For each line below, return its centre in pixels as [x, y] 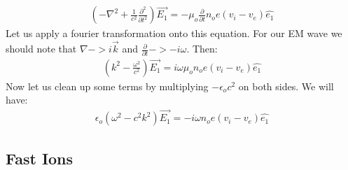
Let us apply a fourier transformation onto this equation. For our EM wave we [174, 33]
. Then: [202, 49]
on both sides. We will [286, 86]
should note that [41, 49]
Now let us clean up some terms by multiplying [107, 86]
